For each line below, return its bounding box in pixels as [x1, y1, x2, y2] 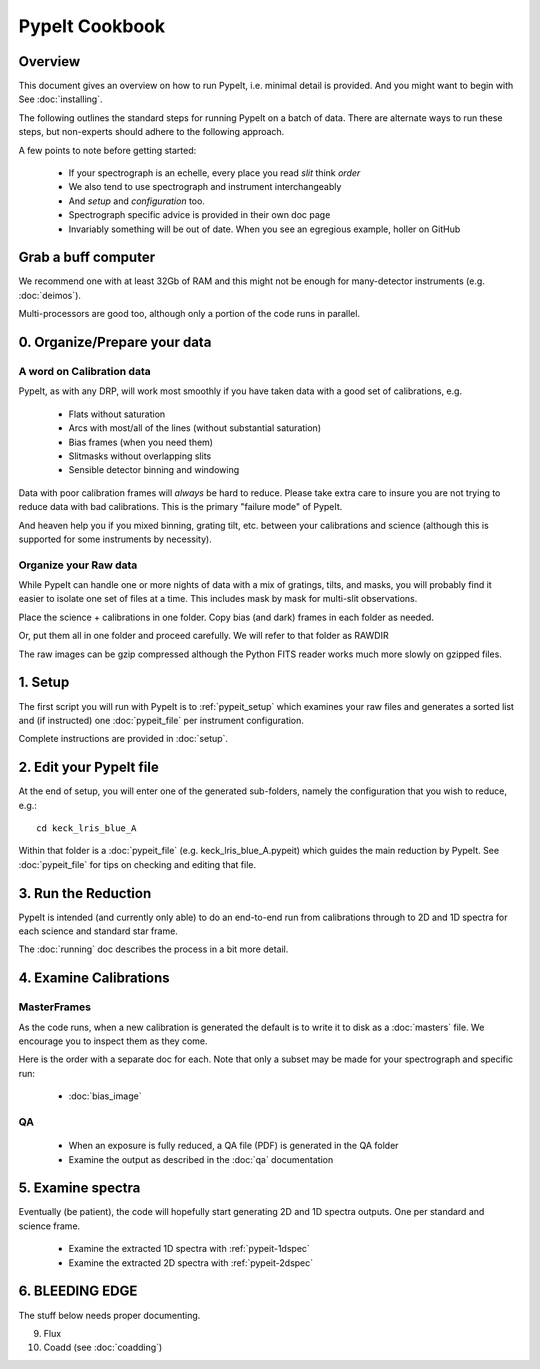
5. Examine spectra [18, 1180, 141, 1197]
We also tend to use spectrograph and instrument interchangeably [68, 181, 342, 193]
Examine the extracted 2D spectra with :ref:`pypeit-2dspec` [68, 1256, 314, 1269]
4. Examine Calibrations [18, 970, 170, 987]
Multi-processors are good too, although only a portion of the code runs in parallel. [18, 308, 360, 320]
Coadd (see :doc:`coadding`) [43, 1341, 163, 1354]
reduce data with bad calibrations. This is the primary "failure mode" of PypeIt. [18, 501, 343, 513]
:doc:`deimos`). [18, 289, 82, 301]
